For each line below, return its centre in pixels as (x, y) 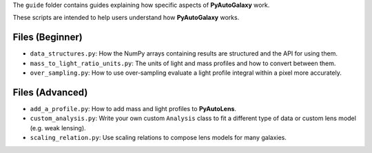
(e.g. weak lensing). (58, 128)
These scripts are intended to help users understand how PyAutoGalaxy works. (126, 18)
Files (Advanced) (50, 92)
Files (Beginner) (48, 37)
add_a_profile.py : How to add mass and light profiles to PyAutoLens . (133, 108)
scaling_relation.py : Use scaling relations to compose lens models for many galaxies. (158, 138)
